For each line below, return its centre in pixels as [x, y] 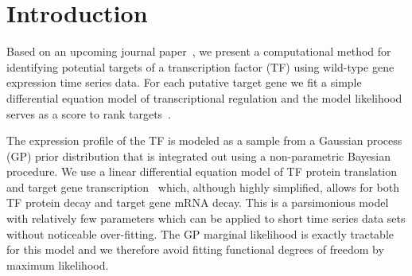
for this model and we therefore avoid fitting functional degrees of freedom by [195, 249]
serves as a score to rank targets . [89, 113]
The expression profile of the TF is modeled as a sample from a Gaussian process [204, 140]
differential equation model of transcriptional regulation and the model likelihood [204, 97]
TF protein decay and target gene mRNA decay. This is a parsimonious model [198, 202]
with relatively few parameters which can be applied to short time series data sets [206, 218]
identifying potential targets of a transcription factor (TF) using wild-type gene [200, 66]
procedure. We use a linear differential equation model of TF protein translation [202, 171]
